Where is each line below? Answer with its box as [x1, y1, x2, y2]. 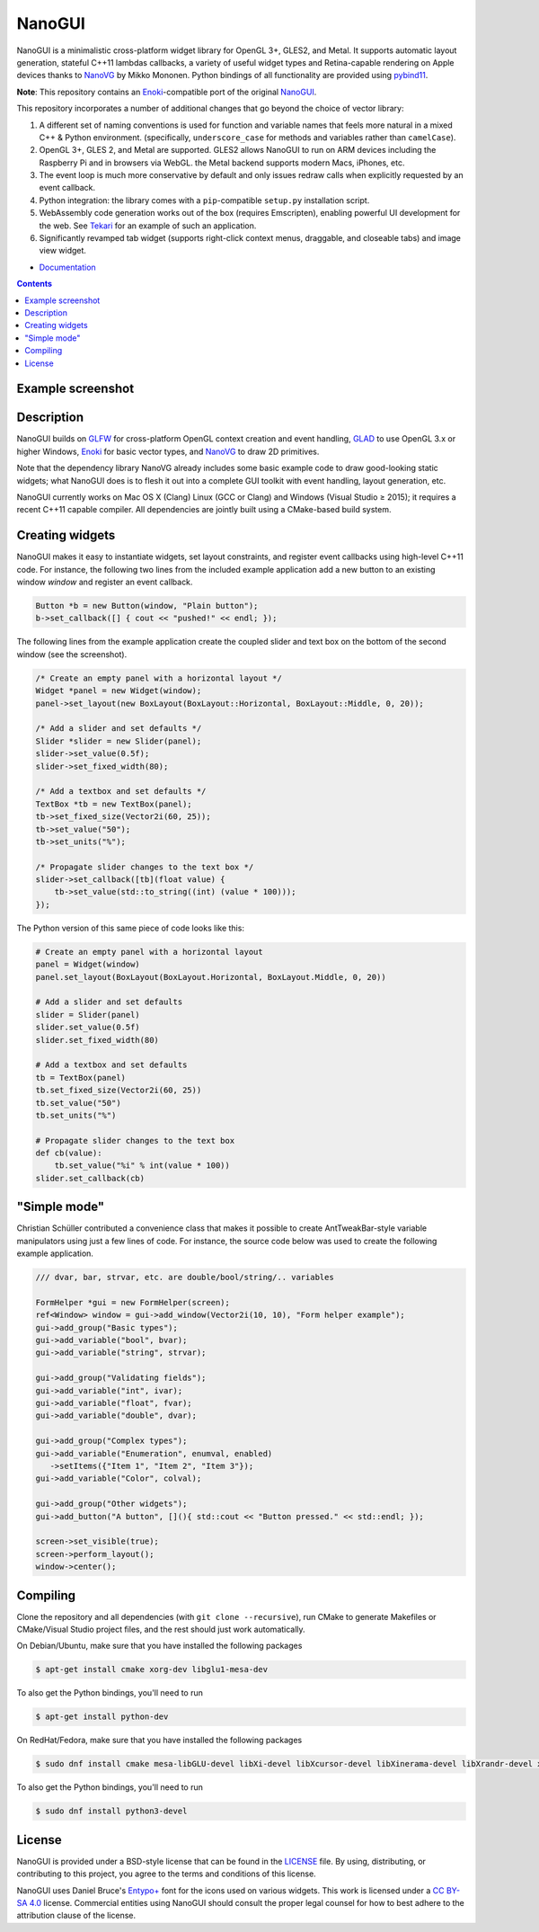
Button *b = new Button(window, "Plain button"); [35, 601, 259, 611]
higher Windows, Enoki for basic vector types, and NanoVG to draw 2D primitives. [16, 446, 320, 457]
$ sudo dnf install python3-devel [35, 1806, 188, 1816]
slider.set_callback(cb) [35, 1173, 146, 1183]
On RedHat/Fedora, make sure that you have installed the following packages [16, 1735, 303, 1746]
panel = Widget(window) [35, 959, 141, 970]
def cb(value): [35, 1148, 102, 1159]
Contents [16, 279, 53, 289]
